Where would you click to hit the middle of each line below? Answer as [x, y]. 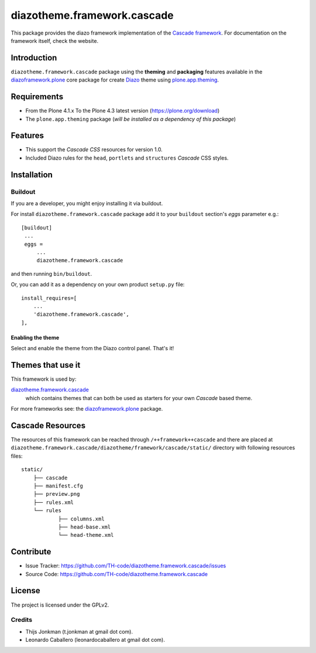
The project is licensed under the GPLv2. [60, 605]
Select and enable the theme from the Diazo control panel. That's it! [92, 349]
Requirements [37, 97]
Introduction [34, 58]
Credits [21, 620]
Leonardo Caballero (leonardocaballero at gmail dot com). [95, 640]
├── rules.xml [54, 502]
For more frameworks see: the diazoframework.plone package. [87, 409]
